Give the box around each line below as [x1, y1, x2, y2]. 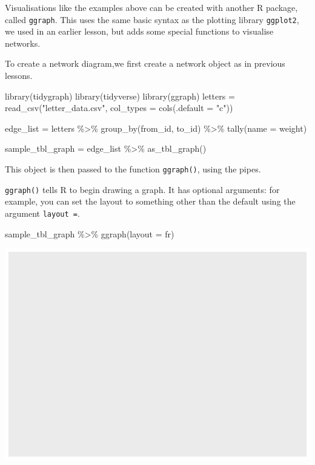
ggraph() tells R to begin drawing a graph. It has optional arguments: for [5, 183, 280, 195]
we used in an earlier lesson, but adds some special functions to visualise [5, 25, 274, 38]
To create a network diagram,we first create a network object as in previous [5, 57, 285, 70]
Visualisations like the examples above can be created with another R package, [5, 1, 298, 13]
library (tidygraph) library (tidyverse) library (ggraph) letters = [5, 89, 235, 102]
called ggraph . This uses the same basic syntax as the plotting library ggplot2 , [5, 13, 299, 25]
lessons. [5, 69, 33, 82]
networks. [5, 36, 41, 49]
